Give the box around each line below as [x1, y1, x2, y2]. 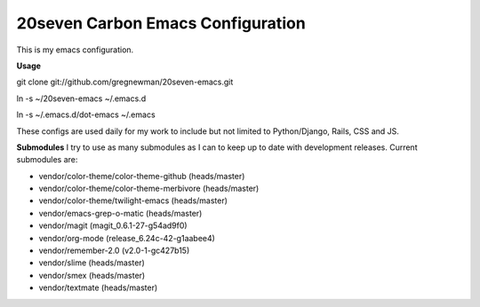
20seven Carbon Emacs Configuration [16, 13, 306, 33]
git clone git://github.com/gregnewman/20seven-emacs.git [16, 76, 234, 88]
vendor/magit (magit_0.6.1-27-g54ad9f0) [38, 220, 188, 231]
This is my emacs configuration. [16, 44, 134, 55]
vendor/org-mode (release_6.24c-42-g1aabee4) [38, 232, 215, 243]
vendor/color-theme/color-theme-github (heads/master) [38, 170, 245, 181]
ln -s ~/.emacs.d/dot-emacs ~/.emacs [16, 109, 156, 120]
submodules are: [16, 154, 78, 165]
